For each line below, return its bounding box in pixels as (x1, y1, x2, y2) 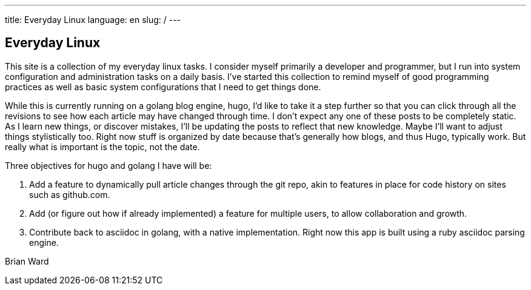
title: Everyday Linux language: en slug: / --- (5, 15, 181, 25)
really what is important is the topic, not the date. (5, 141, 200, 152)
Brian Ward (5, 255, 49, 266)
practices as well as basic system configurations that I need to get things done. (5, 81, 321, 92)
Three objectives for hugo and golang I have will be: (5, 160, 212, 171)
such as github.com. (29, 189, 110, 200)
